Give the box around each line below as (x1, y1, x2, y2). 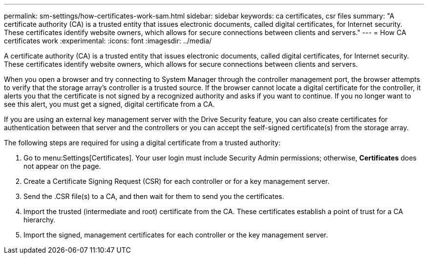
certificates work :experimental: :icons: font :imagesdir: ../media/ (4, 37, 212, 45)
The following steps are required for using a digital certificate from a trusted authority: (4, 139, 280, 147)
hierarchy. (23, 216, 56, 224)
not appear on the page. (23, 162, 101, 170)
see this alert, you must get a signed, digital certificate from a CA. (4, 100, 215, 108)
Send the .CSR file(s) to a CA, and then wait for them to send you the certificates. (23, 192, 284, 200)
